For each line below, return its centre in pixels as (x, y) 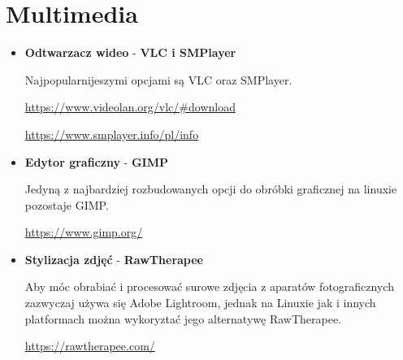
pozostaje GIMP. (67, 204)
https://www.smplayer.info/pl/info (112, 134)
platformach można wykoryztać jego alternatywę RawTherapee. (183, 318)
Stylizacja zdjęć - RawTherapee (114, 259)
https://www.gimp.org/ (84, 232)
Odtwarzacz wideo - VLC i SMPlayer (130, 52)
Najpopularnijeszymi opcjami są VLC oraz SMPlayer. (158, 79)
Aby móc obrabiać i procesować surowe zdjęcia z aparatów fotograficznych (209, 286)
